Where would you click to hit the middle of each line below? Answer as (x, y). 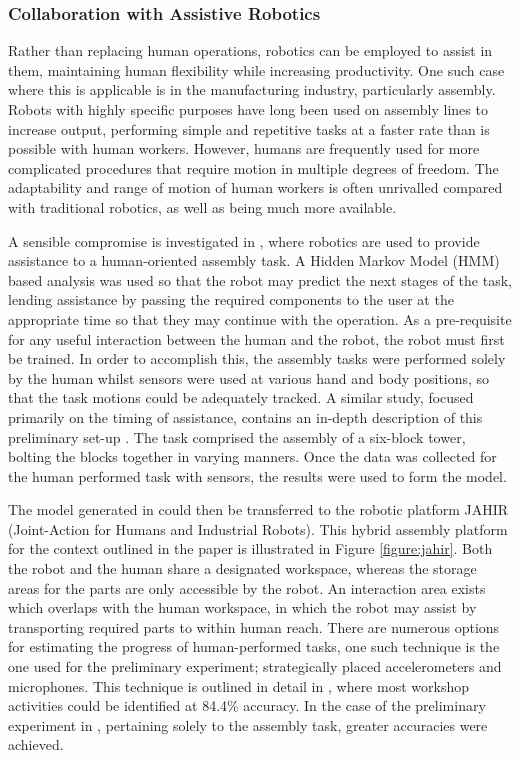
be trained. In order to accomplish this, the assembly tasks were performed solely (257, 358)
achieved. (36, 744)
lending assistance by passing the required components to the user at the (231, 299)
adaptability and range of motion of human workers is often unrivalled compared (255, 187)
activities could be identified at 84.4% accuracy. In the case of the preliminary (247, 705)
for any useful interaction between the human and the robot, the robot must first (256, 338)
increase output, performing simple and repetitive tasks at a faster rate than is (249, 128)
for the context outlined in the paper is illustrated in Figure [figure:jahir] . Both (250, 548)
